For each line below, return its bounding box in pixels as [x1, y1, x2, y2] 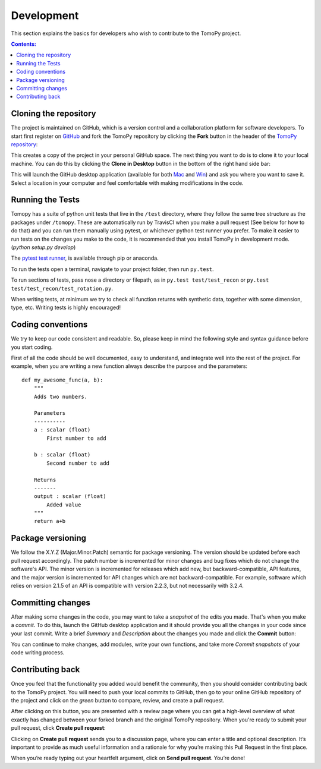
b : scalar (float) [33, 452, 91, 458]
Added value [46, 501, 81, 508]
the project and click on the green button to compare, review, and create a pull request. [11, 697, 225, 704]
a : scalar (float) [33, 427, 91, 433]
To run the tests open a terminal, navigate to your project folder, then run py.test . [11, 265, 214, 273]
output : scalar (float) [33, 493, 106, 500]
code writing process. [11, 649, 65, 656]
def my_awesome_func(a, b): [21, 376, 103, 383]
